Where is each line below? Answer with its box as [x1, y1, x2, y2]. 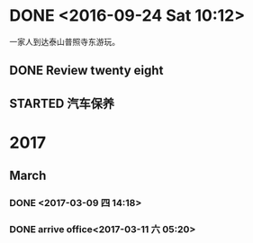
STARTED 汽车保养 [9, 95, 115, 111]
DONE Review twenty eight [9, 63, 164, 78]
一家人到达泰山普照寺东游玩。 [9, 36, 120, 47]
